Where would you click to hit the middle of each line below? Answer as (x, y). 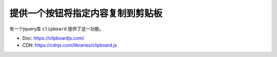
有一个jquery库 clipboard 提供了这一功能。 (57, 29)
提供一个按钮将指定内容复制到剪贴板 (86, 13)
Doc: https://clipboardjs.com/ (53, 38)
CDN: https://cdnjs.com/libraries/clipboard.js (70, 45)
